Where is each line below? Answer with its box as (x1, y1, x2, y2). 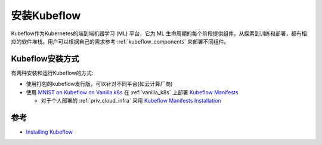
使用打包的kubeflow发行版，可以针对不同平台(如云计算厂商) (26, 81, 173, 88)
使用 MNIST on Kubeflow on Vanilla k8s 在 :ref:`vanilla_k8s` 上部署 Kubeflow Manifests (26, 88, 239, 95)
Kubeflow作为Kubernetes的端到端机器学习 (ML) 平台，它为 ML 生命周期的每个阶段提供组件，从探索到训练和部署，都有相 (11, 30, 307, 37)
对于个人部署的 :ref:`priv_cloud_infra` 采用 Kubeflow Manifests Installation (41, 97, 221, 104)
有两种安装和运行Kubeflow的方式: (11, 69, 94, 76)
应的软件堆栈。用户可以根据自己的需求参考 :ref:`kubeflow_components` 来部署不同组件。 (11, 38, 230, 45)
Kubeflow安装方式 (11, 54, 79, 64)
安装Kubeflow (11, 9, 81, 22)
